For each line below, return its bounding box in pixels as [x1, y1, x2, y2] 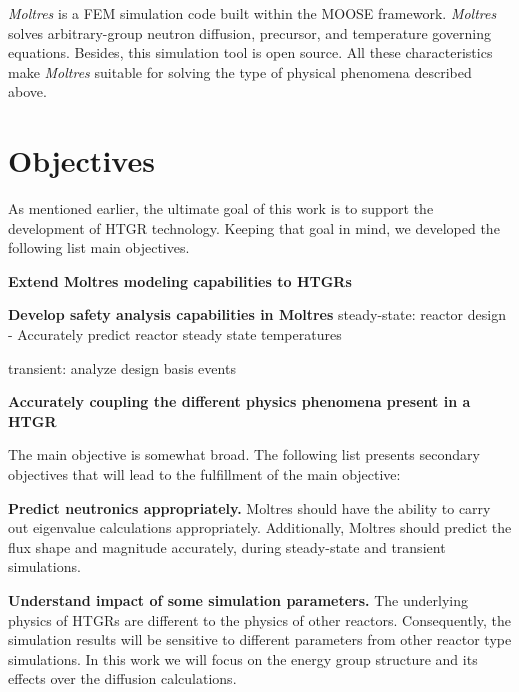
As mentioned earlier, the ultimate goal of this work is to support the [8, 198, 434, 219]
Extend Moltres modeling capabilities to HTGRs [8, 270, 352, 291]
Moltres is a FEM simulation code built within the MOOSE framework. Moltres [8, 3, 497, 23]
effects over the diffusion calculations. [8, 668, 237, 689]
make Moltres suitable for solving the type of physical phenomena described [8, 61, 472, 82]
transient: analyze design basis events [8, 357, 236, 378]
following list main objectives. [8, 237, 190, 258]
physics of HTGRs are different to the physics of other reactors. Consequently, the [8, 609, 512, 630]
